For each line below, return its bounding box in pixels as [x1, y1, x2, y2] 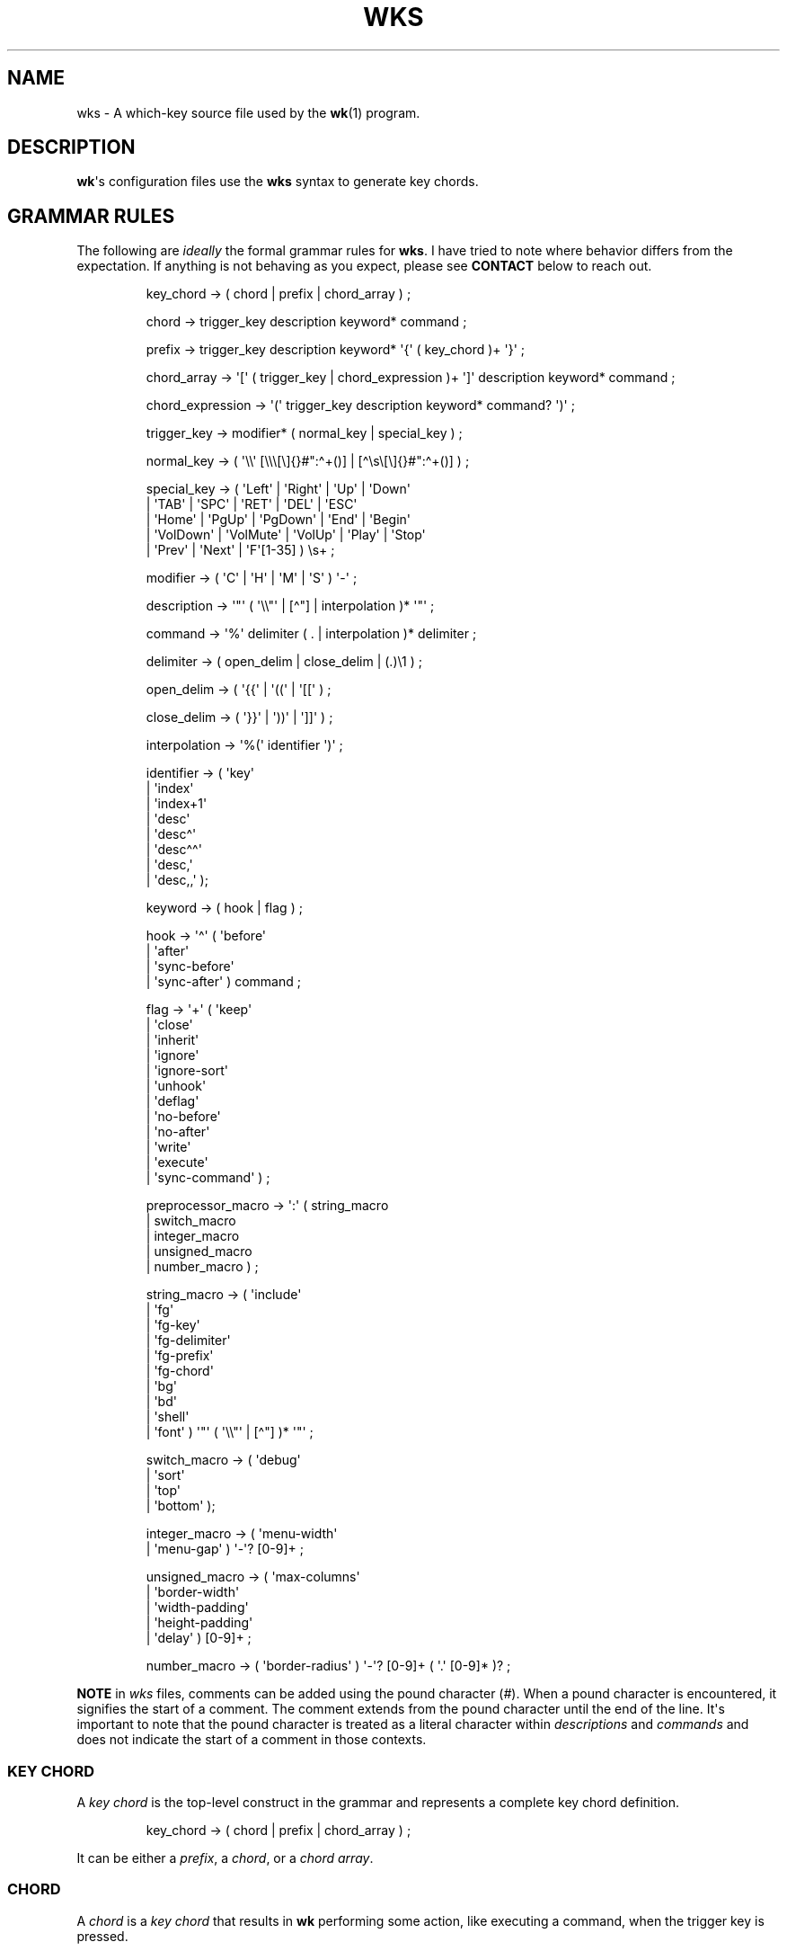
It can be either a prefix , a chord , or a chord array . [76, 1850, 374, 1866]
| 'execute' [146, 1154, 208, 1171]
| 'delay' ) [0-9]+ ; [146, 1630, 252, 1646]
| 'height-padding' [146, 1615, 253, 1631]
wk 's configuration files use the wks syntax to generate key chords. [76, 174, 479, 190]
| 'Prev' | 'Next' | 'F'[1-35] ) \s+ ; [146, 542, 335, 558]
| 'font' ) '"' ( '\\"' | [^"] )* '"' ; [146, 1424, 314, 1440]
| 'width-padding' [146, 1599, 249, 1616]
